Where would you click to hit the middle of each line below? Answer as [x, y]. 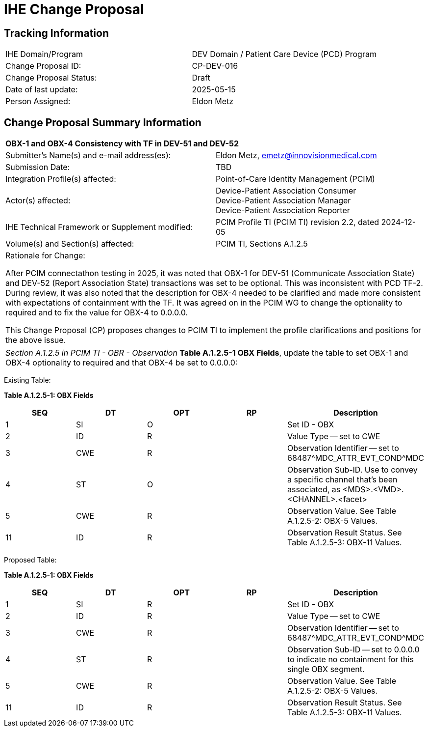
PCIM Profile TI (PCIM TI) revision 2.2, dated [298, 222]
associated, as [314, 490]
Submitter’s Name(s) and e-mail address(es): [88, 155]
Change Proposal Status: [51, 78]
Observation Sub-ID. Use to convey [352, 470]
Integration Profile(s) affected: [61, 179]
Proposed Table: [30, 560]
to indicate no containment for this [351, 660]
